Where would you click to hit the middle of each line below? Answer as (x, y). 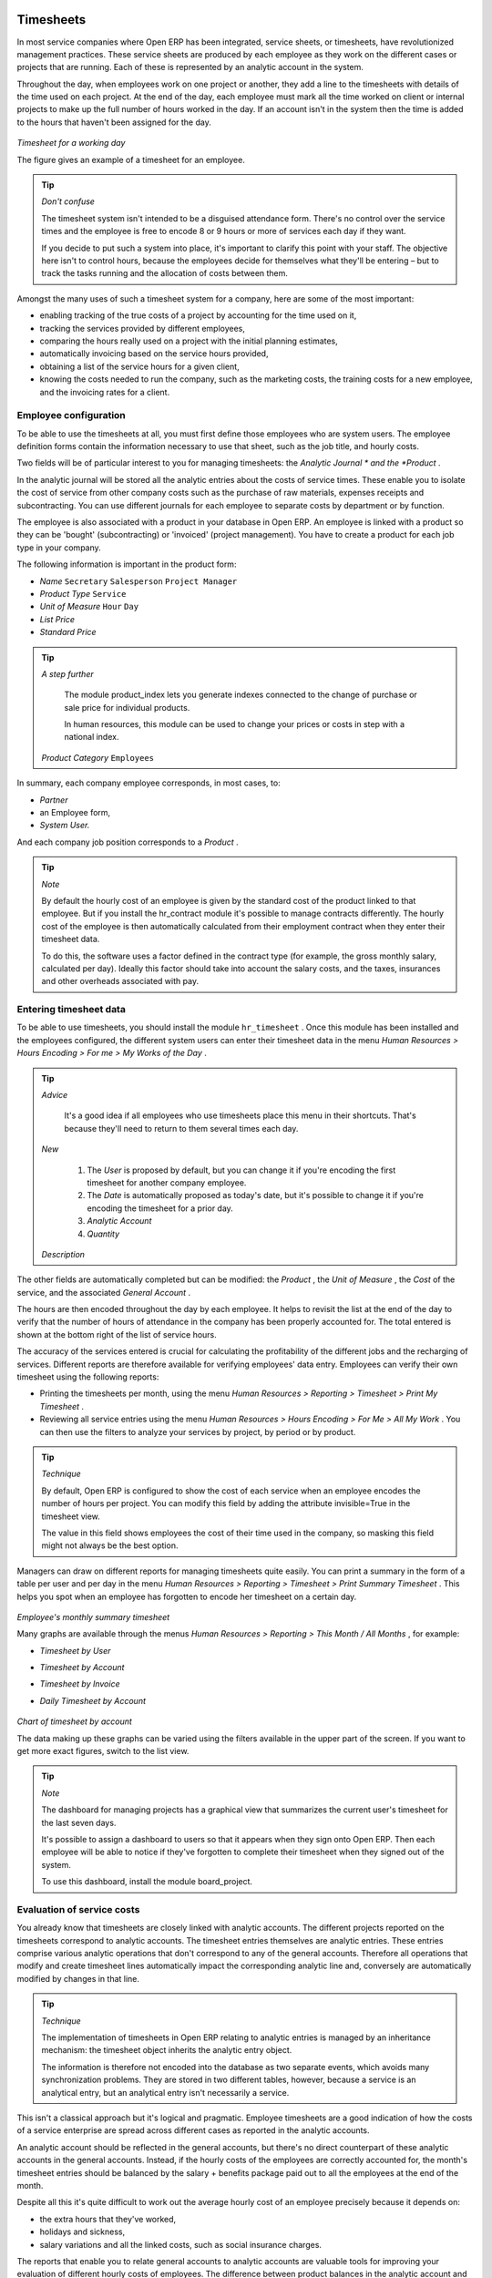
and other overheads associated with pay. (120, 981)
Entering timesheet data (72, 1010)
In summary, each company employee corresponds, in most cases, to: (149, 783)
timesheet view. (71, 1516)
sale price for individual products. (127, 707)
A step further (68, 673)
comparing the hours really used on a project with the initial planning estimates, (189, 341)
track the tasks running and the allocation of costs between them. (165, 273)
